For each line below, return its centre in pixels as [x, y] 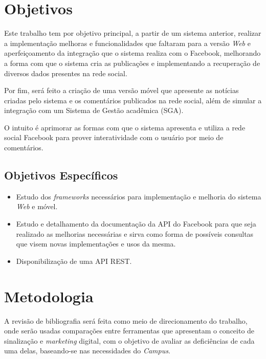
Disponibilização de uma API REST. [74, 261]
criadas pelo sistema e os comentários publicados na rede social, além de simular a [133, 100]
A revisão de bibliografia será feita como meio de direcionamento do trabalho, [126, 320]
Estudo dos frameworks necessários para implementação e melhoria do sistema [139, 196]
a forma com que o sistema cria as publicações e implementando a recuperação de [132, 63]
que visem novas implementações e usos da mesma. [96, 244]
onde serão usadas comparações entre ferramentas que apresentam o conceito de [129, 331]
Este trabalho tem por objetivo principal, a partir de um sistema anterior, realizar [133, 33]
